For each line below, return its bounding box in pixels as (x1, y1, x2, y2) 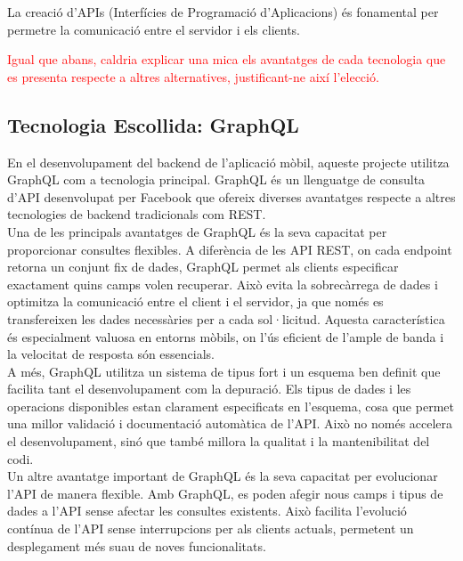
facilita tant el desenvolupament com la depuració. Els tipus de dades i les (7, 379, 411, 398)
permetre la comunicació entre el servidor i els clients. (7, 20, 300, 38)
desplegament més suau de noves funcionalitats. (7, 536, 266, 555)
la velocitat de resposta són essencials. (7, 345, 215, 363)
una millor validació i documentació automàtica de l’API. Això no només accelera (7, 414, 453, 433)
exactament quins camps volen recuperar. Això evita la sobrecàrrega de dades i (7, 274, 438, 293)
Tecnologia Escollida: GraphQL (7, 110, 299, 138)
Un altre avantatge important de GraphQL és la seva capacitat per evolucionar (7, 467, 438, 485)
